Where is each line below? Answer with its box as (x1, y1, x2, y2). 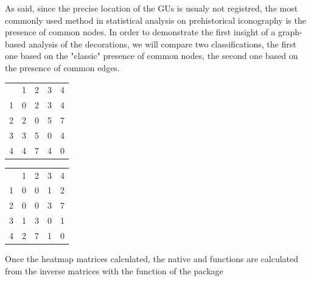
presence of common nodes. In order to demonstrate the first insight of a (5, 26, 276, 38)
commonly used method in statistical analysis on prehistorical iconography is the (5, 13, 306, 26)
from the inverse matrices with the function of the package (5, 264, 223, 277)
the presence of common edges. (5, 61, 120, 74)
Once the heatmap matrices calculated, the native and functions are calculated (5, 252, 299, 265)
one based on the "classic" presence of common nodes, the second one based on (5, 49, 298, 62)
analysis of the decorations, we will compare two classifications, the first (28, 37, 296, 50)
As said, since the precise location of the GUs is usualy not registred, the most (5, 2, 298, 14)
